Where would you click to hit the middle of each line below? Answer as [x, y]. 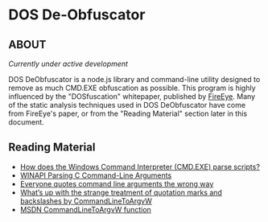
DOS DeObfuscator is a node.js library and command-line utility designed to [134, 79]
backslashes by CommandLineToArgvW [86, 201]
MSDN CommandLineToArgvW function [85, 209]
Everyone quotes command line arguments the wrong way [117, 183]
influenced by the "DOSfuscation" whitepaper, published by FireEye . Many [132, 97]
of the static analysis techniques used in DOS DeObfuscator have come [127, 105]
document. [26, 122]
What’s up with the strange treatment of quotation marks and [121, 192]
